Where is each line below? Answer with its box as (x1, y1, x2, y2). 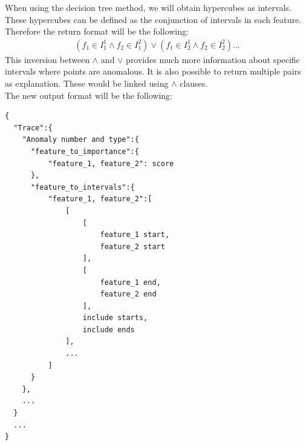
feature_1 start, (100, 230, 170, 239)
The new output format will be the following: (5, 89, 172, 101)
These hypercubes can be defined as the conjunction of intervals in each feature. (5, 13, 302, 25)
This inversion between (5, 53, 90, 65)
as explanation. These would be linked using (5, 77, 169, 89)
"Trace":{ (13, 123, 53, 132)
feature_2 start (100, 242, 165, 251)
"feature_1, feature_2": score (48, 159, 174, 168)
